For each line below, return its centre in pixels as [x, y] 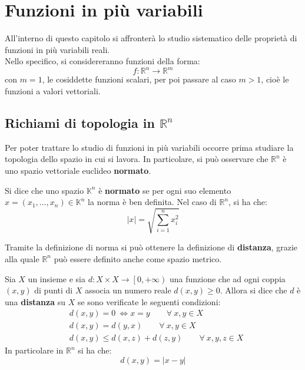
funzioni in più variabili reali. [57, 49]
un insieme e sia [57, 278]
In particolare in [34, 350]
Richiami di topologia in [80, 122]
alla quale [22, 258]
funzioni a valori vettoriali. [53, 91]
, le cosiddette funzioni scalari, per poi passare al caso [139, 79]
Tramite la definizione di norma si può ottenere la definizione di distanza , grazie [151, 247]
